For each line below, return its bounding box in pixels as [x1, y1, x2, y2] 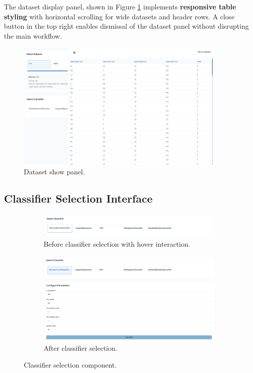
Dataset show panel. [24, 166, 85, 176]
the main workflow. [4, 30, 62, 41]
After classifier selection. [44, 343, 117, 353]
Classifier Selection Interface [4, 190, 152, 206]
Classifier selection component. [24, 360, 117, 370]
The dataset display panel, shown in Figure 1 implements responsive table [4, 1, 236, 11]
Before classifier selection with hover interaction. [44, 239, 191, 249]
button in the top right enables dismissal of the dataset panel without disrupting [4, 21, 249, 31]
